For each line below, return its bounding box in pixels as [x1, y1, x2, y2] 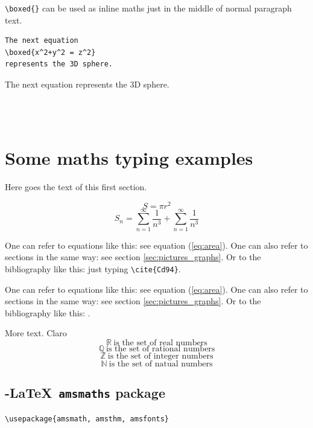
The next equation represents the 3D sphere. [5, 78, 169, 91]
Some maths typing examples [5, 145, 253, 170]
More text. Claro [5, 327, 67, 339]
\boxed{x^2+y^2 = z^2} [5, 48, 96, 57]
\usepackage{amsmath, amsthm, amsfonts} [5, 414, 169, 423]
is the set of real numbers [113, 338, 207, 347]
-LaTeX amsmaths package [5, 383, 165, 402]
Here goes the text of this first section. [5, 180, 147, 193]
